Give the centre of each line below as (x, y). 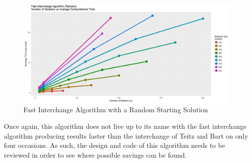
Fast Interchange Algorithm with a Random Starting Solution (116, 110)
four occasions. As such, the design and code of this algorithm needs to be (115, 145)
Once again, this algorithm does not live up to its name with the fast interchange (125, 126)
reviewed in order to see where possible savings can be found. (96, 154)
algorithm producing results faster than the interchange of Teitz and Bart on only (126, 135)
